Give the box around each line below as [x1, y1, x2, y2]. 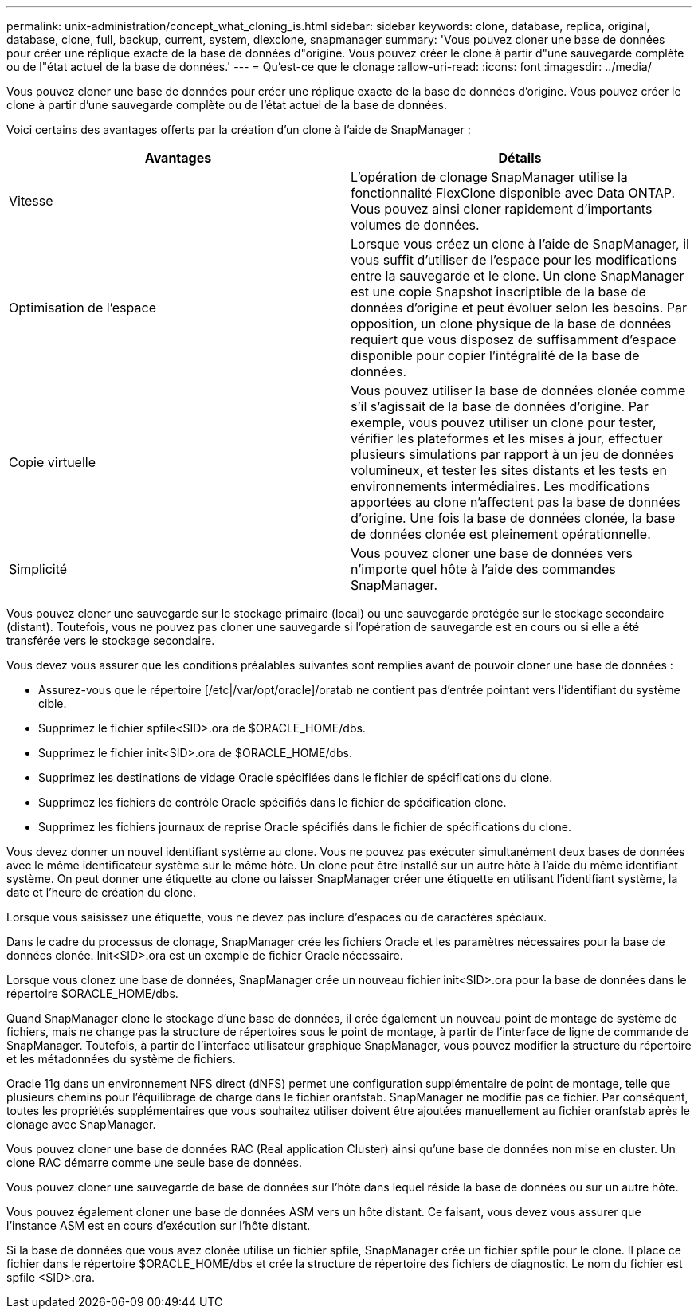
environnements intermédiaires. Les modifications [351, 478, 650, 494]
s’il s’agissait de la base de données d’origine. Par [351, 398, 649, 414]
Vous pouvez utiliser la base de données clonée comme [351, 383, 686, 398]
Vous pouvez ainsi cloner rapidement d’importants [351, 201, 653, 217]
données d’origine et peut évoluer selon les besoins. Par [351, 300, 687, 316]
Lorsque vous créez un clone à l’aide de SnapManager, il [351, 236, 689, 252]
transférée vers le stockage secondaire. [6, 634, 215, 647]
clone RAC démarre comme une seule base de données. [6, 1156, 302, 1169]
